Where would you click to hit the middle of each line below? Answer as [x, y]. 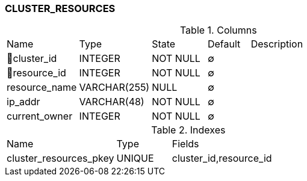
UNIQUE [135, 158]
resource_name [42, 87]
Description [277, 44]
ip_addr [23, 102]
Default [224, 44]
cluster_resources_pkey [60, 158]
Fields [185, 144]
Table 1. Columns [218, 30]
